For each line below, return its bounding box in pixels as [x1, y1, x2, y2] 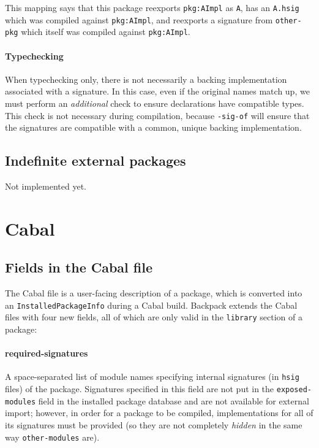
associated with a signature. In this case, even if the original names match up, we [5, 85, 310, 98]
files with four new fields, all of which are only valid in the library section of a [5, 311, 302, 323]
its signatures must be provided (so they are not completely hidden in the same [5, 419, 302, 431]
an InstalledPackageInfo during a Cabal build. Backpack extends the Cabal [5, 298, 298, 311]
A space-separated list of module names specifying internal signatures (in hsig [5, 370, 299, 383]
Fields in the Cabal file [5, 258, 153, 277]
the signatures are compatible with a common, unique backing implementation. [5, 121, 302, 134]
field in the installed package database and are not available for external [38, 394, 309, 407]
